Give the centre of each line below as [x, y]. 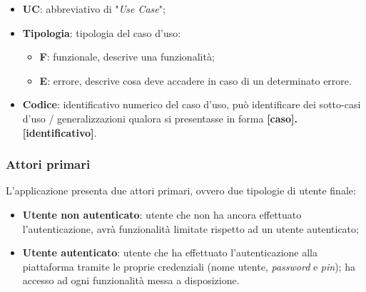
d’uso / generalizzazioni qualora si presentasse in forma [143, 118]
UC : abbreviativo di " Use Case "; [94, 9]
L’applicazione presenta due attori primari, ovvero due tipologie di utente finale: [181, 191]
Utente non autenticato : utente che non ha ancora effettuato [162, 214]
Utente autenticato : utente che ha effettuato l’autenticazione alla [170, 252]
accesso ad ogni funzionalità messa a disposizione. [131, 280]
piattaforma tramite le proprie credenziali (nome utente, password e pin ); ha [189, 266]
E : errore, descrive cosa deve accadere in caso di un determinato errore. [195, 80]
